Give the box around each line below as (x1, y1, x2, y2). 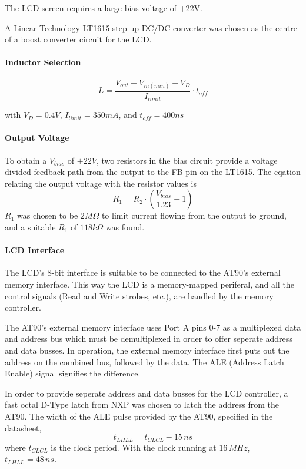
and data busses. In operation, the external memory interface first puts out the (5, 344, 290, 356)
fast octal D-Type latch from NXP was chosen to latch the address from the (5, 398, 279, 411)
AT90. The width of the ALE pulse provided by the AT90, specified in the (5, 409, 273, 422)
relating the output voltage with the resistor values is (5, 177, 197, 189)
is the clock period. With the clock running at (51, 441, 217, 453)
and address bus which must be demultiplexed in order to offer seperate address (5, 332, 292, 345)
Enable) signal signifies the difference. (5, 367, 141, 379)
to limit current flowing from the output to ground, (101, 209, 287, 222)
